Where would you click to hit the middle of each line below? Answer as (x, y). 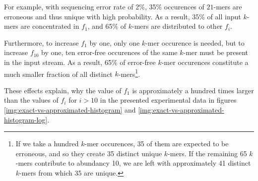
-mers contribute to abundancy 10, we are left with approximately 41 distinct (133, 163)
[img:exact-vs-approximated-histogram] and (70, 110)
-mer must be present (216, 52)
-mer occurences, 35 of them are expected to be (157, 144)
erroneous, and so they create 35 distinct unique (89, 153)
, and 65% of (107, 26)
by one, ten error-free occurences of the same (109, 52)
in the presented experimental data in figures (168, 100)
